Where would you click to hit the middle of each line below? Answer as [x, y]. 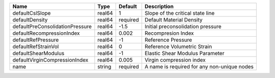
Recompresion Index [169, 33]
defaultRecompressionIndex [46, 33]
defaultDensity [30, 20]
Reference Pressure [168, 40]
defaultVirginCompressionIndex [50, 60]
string [104, 67]
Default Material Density [173, 20]
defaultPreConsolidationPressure [52, 27]
